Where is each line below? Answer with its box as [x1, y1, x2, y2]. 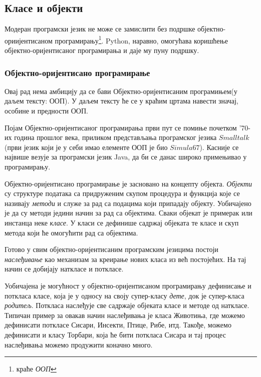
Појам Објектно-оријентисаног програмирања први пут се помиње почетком [5, 122, 237, 132]
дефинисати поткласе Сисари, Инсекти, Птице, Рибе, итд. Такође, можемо [5, 319, 231, 330]
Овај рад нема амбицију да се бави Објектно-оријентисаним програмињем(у [5, 85, 237, 96]
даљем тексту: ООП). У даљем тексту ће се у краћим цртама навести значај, [5, 95, 238, 106]
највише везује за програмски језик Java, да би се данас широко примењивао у [5, 151, 247, 162]
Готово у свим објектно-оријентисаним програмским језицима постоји [5, 244, 218, 254]
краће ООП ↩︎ [16, 363, 57, 374]
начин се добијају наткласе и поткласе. [5, 263, 124, 274]
